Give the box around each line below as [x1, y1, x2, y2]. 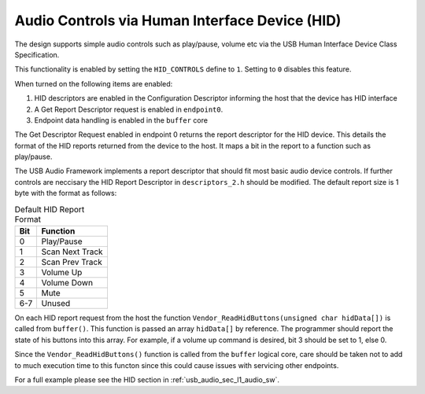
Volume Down [41, 278, 94, 288]
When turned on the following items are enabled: [14, 79, 173, 88]
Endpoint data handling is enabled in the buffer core [34, 115, 209, 125]
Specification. [14, 50, 60, 59]
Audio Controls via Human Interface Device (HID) [14, 12, 342, 29]
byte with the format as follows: [14, 189, 117, 198]
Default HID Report [14, 204, 85, 215]
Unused [41, 298, 71, 308]
